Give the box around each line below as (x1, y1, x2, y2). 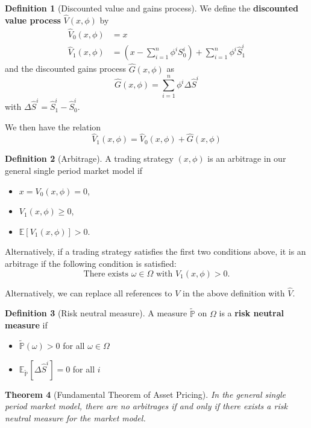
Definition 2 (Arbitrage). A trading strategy (5, 152, 174, 165)
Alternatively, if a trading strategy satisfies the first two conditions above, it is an (5, 245, 306, 258)
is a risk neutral (219, 307, 284, 319)
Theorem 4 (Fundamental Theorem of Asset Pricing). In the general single (5, 388, 286, 400)
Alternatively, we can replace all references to (5, 286, 172, 299)
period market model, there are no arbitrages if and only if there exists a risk (5, 400, 287, 412)
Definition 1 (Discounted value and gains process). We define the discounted (5, 2, 298, 14)
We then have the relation (5, 120, 101, 133)
